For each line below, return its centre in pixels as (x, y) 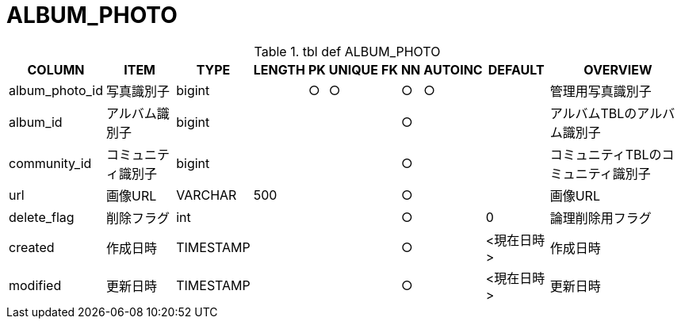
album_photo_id (56, 90)
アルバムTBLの (593, 113)
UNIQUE (354, 69)
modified (35, 285)
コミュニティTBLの (606, 154)
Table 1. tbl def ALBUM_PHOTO (347, 51)
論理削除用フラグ (601, 218)
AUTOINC (453, 69)
